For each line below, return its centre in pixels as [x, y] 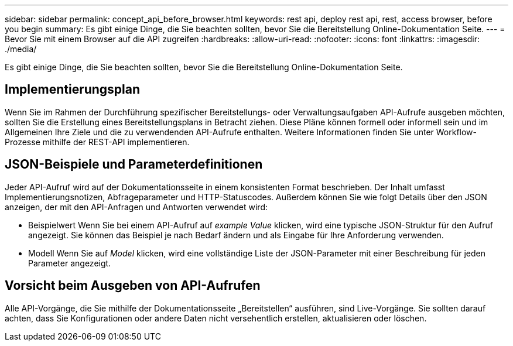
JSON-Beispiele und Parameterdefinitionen [134, 165]
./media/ [21, 49]
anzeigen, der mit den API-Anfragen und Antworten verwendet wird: [136, 207]
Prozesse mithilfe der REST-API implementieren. [97, 142]
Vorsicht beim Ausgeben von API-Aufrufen [133, 286]
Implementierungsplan [73, 90]
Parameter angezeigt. [70, 263]
